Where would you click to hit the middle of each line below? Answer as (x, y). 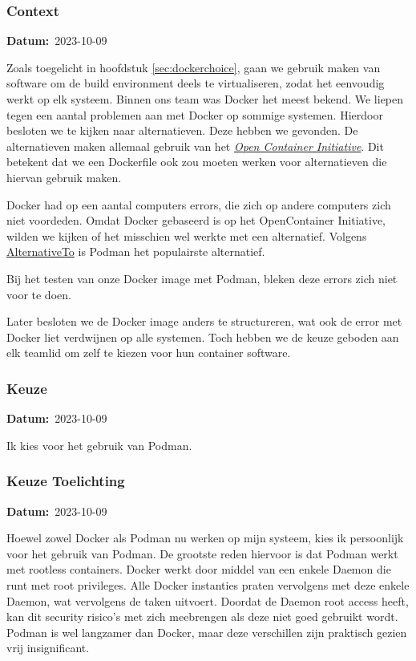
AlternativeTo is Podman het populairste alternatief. (136, 251)
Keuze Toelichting (66, 481)
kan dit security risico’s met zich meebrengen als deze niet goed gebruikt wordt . (202, 616)
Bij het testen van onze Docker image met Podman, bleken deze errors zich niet (202, 278)
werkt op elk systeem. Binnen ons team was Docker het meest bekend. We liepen (205, 99)
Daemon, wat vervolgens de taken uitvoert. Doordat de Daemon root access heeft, (208, 600)
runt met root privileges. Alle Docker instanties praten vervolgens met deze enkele (208, 584)
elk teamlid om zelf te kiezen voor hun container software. (149, 353)
